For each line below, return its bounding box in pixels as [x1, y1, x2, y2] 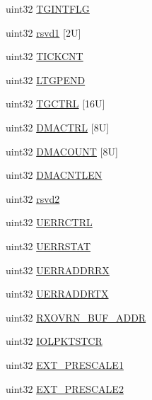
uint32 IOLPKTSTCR [6, 334, 103, 348]
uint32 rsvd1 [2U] [6, 25, 81, 40]
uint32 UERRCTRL [6, 215, 93, 230]
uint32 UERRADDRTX [6, 286, 109, 301]
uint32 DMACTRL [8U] [6, 119, 110, 134]
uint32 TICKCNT [6, 49, 83, 64]
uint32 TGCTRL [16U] [6, 96, 105, 111]
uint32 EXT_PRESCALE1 [6, 357, 124, 372]
